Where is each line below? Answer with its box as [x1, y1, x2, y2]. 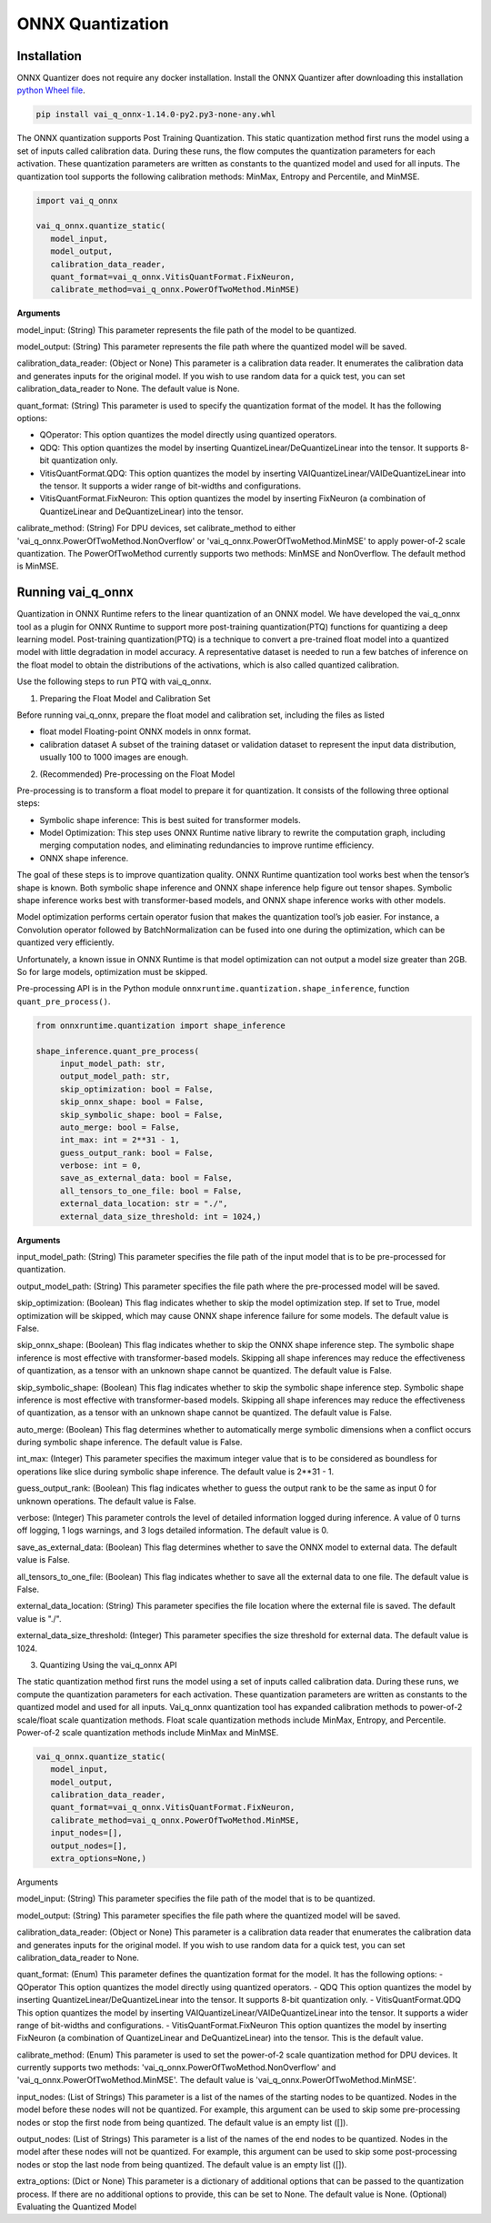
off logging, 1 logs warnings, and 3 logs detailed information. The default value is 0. [16, 1524, 329, 1536]
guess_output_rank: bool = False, [59, 1147, 214, 1158]
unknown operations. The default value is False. [16, 1495, 196, 1506]
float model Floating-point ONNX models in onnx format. [39, 726, 252, 737]
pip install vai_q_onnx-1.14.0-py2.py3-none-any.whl [35, 109, 276, 120]
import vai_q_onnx [35, 196, 118, 206]
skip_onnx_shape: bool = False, [59, 1097, 205, 1107]
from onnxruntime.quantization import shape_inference [35, 1020, 286, 1031]
